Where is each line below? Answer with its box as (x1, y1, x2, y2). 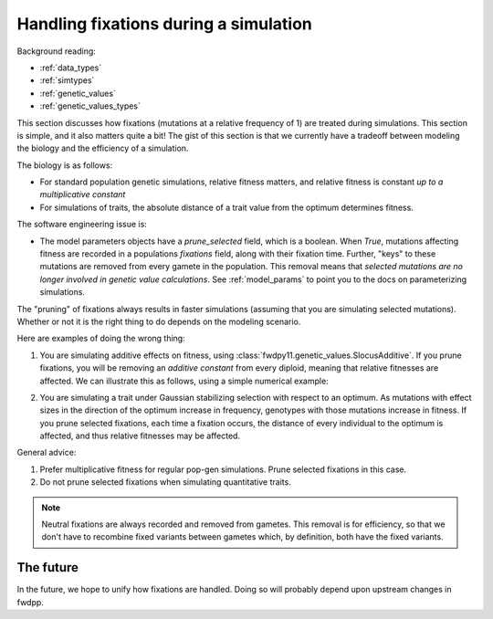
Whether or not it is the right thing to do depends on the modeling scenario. (16, 316, 301, 327)
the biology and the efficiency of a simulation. (16, 142, 189, 154)
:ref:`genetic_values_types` (39, 100, 142, 111)
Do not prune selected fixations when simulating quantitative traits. (39, 477, 291, 488)
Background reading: (16, 46, 96, 57)
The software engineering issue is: (16, 219, 148, 230)
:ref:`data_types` (39, 62, 102, 73)
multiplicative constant (39, 189, 126, 200)
